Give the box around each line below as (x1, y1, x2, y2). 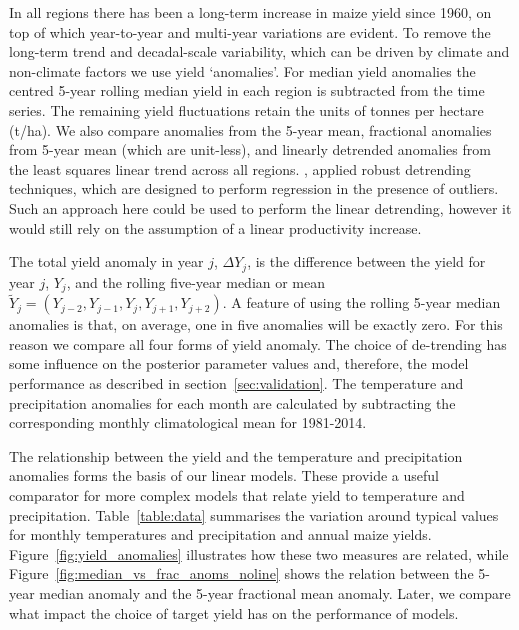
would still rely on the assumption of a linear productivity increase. (9, 217, 422, 238)
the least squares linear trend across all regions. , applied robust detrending (9, 158, 471, 179)
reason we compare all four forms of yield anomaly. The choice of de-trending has (9, 333, 507, 354)
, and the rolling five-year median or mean (66, 271, 326, 292)
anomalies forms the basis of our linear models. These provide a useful (9, 465, 440, 486)
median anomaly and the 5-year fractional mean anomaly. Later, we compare (39, 582, 511, 603)
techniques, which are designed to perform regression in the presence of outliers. (9, 178, 499, 199)
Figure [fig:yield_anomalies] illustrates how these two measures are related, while (9, 543, 509, 564)
